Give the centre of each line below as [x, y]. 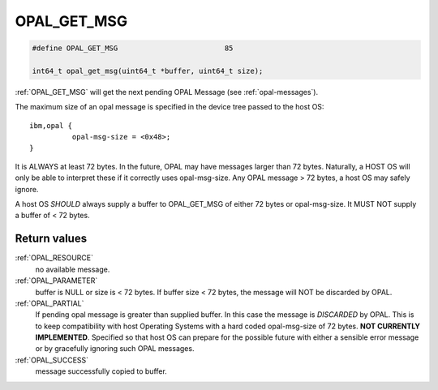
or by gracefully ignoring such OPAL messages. [115, 349]
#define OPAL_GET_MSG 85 [133, 48]
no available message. [73, 269]
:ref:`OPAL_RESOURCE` [54, 258]
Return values [51, 239]
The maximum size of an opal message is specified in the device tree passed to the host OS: [170, 107]
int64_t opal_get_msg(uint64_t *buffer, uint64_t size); [148, 71]
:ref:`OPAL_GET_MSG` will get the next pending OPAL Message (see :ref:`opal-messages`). [167, 92]
